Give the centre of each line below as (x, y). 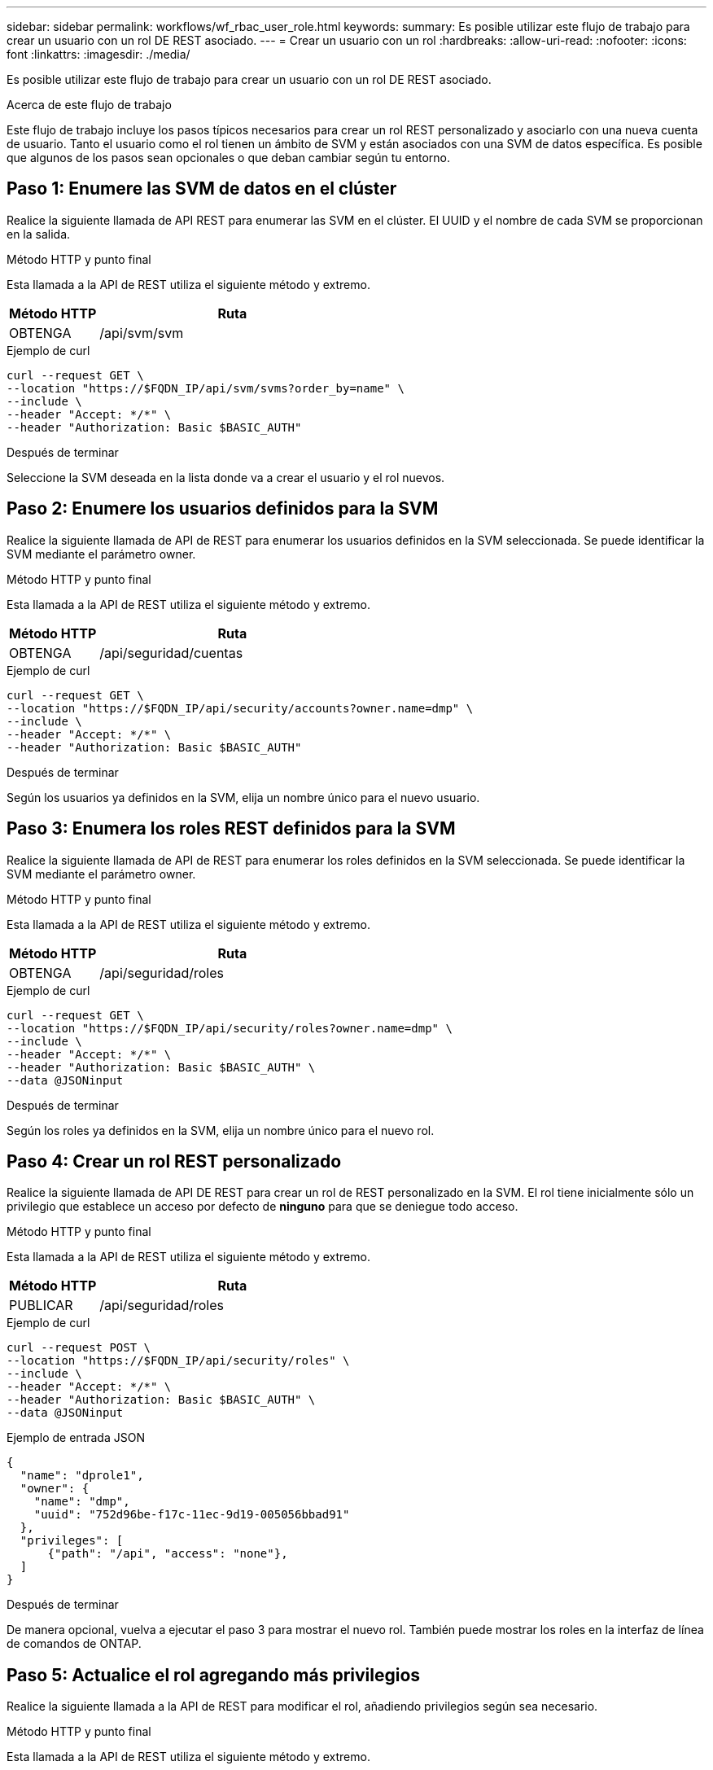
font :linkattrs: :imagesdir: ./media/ (98, 54)
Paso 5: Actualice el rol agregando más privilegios (214, 1675)
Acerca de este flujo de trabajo (89, 105)
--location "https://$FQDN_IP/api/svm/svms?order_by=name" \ (206, 388)
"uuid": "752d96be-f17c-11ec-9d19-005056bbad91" (192, 1515)
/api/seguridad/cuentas (171, 653)
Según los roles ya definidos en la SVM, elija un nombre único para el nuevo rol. (221, 1130)
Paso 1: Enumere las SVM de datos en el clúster (202, 189)
